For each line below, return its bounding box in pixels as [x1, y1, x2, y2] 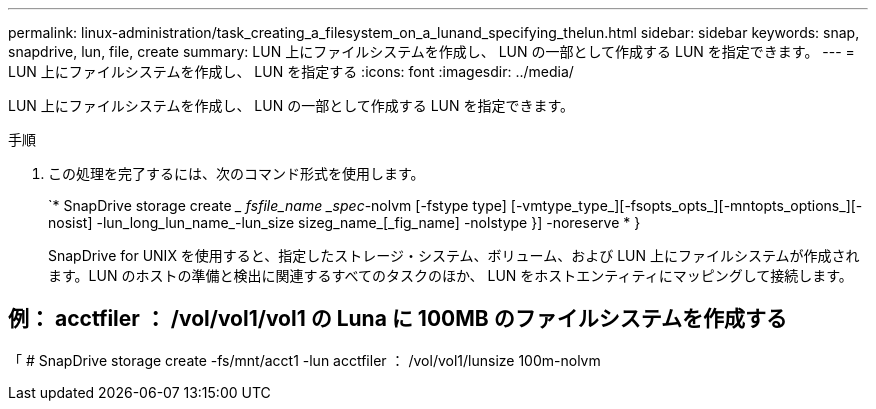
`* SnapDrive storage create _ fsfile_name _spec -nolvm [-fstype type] [48, 197, 507, 214]
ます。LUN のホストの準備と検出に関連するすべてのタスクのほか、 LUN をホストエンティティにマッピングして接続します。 [48, 267, 853, 284]
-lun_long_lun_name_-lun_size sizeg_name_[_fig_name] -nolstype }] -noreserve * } [96, 214, 641, 231]
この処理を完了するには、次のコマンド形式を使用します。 [48, 165, 425, 182]
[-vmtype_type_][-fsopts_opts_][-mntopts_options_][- [510, 197, 863, 214]
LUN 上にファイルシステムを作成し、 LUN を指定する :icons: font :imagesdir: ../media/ [8, 63, 574, 80]
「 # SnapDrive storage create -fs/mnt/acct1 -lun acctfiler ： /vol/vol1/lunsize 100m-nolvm [8, 351, 601, 369]
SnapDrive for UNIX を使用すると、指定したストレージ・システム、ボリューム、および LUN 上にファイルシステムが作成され [48, 247, 860, 264]
